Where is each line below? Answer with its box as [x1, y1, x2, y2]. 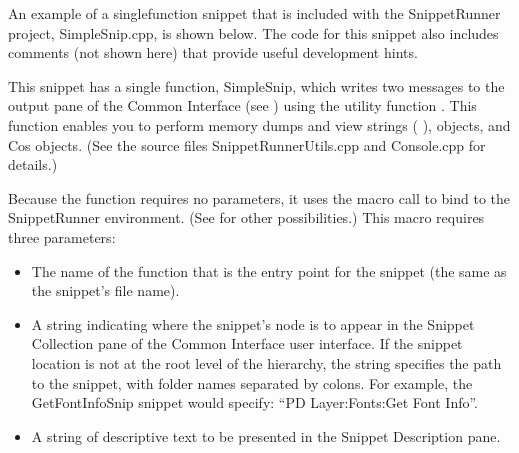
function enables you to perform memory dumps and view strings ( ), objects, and [8, 114, 511, 135]
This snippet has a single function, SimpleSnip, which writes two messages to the [8, 75, 505, 96]
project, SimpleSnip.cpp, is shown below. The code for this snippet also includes [8, 22, 499, 43]
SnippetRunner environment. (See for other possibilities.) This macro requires [8, 207, 485, 228]
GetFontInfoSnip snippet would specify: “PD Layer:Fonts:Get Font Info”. [31, 392, 479, 413]
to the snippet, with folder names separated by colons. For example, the [31, 372, 473, 393]
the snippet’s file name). [31, 280, 180, 301]
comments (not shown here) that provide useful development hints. [8, 42, 418, 63]
